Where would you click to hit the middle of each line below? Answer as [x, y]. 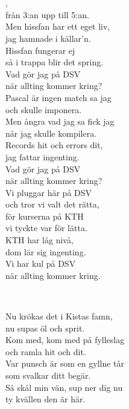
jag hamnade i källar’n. [48, 38]
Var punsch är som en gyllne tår [65, 363]
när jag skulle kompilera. [51, 133]
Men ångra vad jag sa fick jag [60, 121]
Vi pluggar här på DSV [49, 192]
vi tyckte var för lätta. [46, 228]
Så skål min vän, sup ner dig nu [64, 387]
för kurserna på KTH [45, 216]
